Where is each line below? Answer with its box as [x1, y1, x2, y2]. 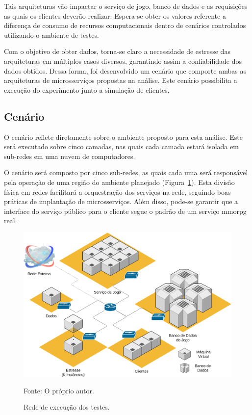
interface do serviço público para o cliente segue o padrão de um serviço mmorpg [4, 206, 247, 216]
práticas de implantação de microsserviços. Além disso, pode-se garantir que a [4, 196, 238, 207]
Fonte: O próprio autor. [24, 385, 94, 395]
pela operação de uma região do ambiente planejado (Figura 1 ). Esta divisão [4, 177, 235, 187]
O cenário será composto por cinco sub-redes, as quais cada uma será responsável [4, 167, 248, 178]
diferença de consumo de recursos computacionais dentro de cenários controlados [4, 20, 246, 30]
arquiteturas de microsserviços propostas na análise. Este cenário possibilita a [4, 75, 237, 85]
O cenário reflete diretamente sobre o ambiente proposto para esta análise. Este [4, 131, 243, 142]
